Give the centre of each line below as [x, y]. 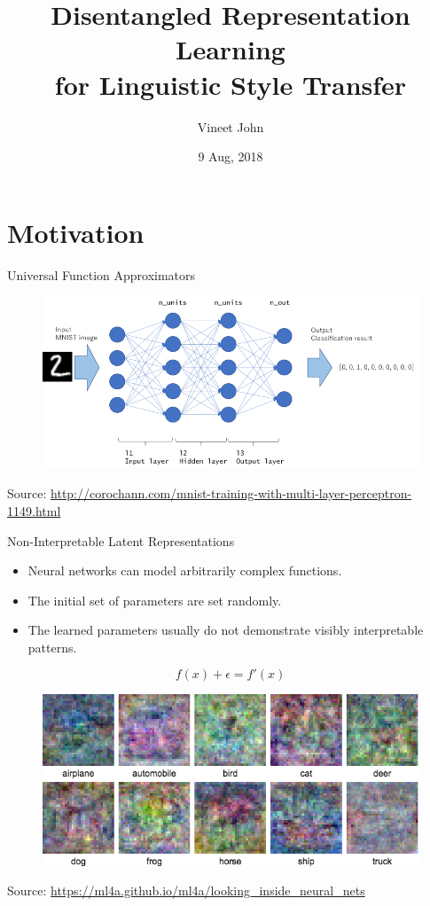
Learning [231, 49]
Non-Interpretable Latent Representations [121, 540]
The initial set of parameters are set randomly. [155, 600]
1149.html [34, 510]
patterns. [52, 647]
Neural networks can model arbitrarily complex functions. [185, 570]
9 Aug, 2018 [231, 156]
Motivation [76, 232]
